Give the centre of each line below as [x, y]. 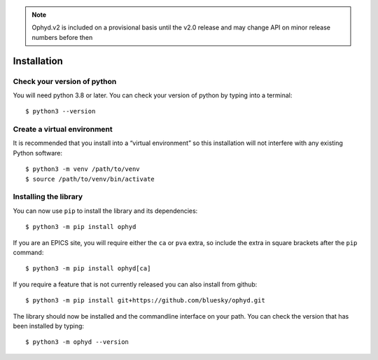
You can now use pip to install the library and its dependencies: [105, 211]
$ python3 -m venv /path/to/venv [83, 169]
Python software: [38, 153]
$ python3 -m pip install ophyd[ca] [88, 269]
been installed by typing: [48, 326]
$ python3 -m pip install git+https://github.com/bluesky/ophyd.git [145, 300]
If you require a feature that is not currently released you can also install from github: [135, 284]
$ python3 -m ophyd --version [77, 342]
